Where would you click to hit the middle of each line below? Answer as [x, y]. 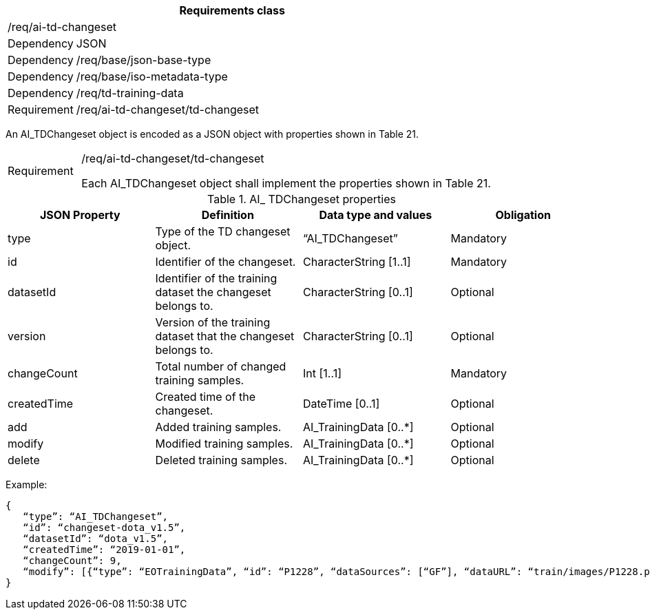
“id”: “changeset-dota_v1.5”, [104, 528]
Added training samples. [218, 427]
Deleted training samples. [221, 460]
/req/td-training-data [130, 93]
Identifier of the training [216, 278]
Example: [27, 484]
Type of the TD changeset [223, 231]
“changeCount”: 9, [72, 561]
